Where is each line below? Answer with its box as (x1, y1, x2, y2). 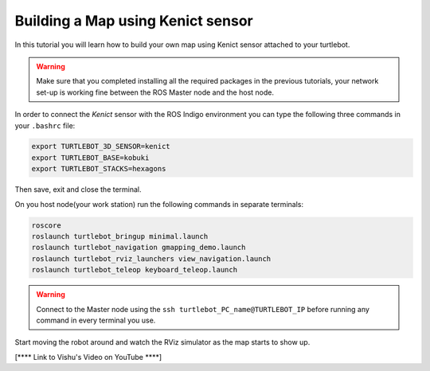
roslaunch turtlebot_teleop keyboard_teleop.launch (31, 265, 238, 275)
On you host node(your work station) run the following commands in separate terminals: (14, 199, 304, 209)
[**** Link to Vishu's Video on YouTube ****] (14, 352, 162, 361)
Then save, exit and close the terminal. (14, 185, 143, 194)
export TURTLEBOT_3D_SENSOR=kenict (31, 142, 170, 151)
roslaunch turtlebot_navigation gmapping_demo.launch (31, 243, 246, 252)
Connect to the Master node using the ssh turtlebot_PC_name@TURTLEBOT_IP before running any (36, 304, 370, 314)
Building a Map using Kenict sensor (14, 12, 254, 29)
